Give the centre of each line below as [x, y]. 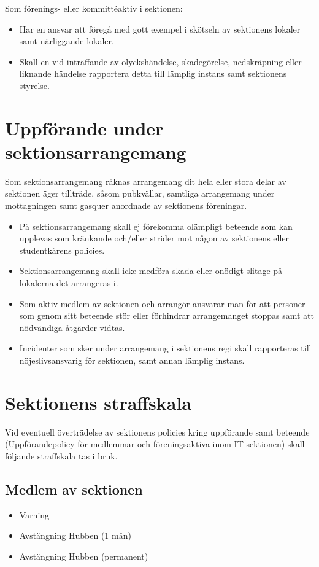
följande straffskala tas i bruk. [61, 456]
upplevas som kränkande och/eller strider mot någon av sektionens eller [154, 238]
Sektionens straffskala [98, 402]
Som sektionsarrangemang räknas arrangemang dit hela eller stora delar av [146, 181]
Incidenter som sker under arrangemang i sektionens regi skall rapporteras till [165, 348]
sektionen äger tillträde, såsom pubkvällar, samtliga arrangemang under [140, 193]
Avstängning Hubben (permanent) [84, 556]
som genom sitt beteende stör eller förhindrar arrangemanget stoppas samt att [167, 315]
